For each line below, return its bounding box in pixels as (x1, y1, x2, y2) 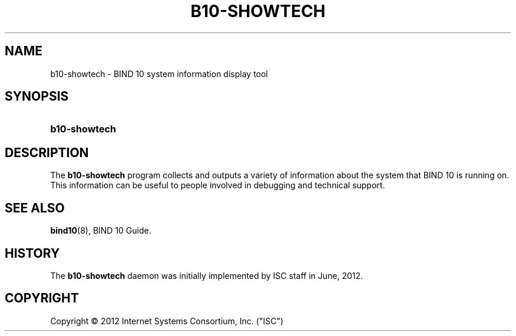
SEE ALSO (5, 200, 65, 215)
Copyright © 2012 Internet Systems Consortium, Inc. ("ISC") (50, 315, 284, 326)
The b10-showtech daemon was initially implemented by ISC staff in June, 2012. (50, 270, 363, 281)
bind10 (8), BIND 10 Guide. (50, 225, 151, 236)
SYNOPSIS (5, 89, 69, 104)
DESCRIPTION (5, 145, 89, 160)
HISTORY (5, 245, 60, 261)
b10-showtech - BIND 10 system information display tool (50, 68, 268, 79)
